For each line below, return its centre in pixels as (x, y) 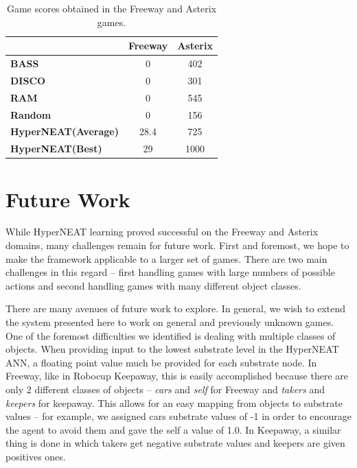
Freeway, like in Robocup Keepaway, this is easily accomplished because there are (177, 376)
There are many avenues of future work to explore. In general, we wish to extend (176, 308)
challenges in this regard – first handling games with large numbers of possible (170, 272)
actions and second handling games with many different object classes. (153, 285)
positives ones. (36, 456)
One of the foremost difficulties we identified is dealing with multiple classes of (171, 335)
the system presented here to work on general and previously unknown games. (170, 322)
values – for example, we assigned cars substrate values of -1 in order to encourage (178, 416)
